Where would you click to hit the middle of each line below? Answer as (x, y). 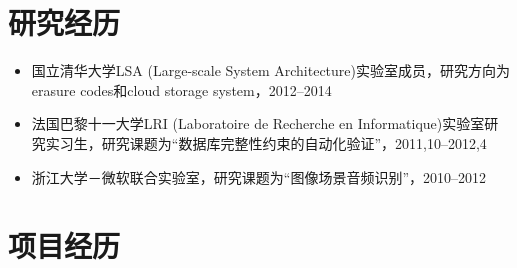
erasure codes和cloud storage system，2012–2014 (181, 89)
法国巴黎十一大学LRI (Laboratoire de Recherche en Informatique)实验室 (258, 123)
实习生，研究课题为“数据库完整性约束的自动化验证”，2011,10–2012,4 (266, 142)
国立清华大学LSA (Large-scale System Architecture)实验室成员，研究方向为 (270, 70)
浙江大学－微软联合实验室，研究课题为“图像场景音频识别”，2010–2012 (259, 176)
